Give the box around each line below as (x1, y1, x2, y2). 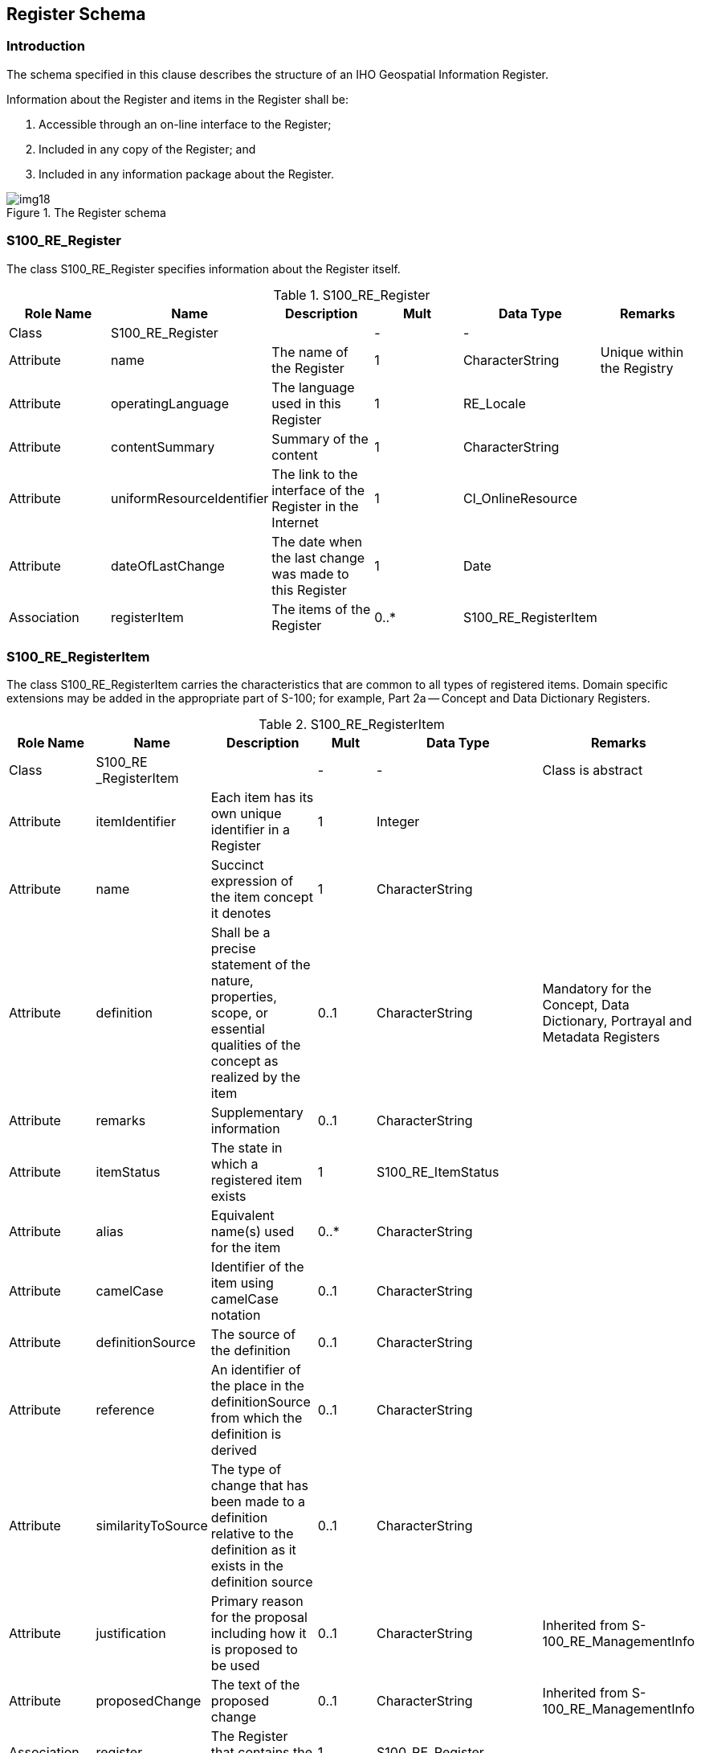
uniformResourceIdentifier (110, 489, 269, 506)
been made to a (210, 1493, 306, 1510)
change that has (210, 1477, 308, 1494)
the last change (271, 549, 365, 566)
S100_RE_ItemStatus (377, 1164, 499, 1181)
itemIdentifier (96, 813, 176, 830)
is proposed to (210, 1641, 298, 1658)
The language (271, 379, 355, 395)
